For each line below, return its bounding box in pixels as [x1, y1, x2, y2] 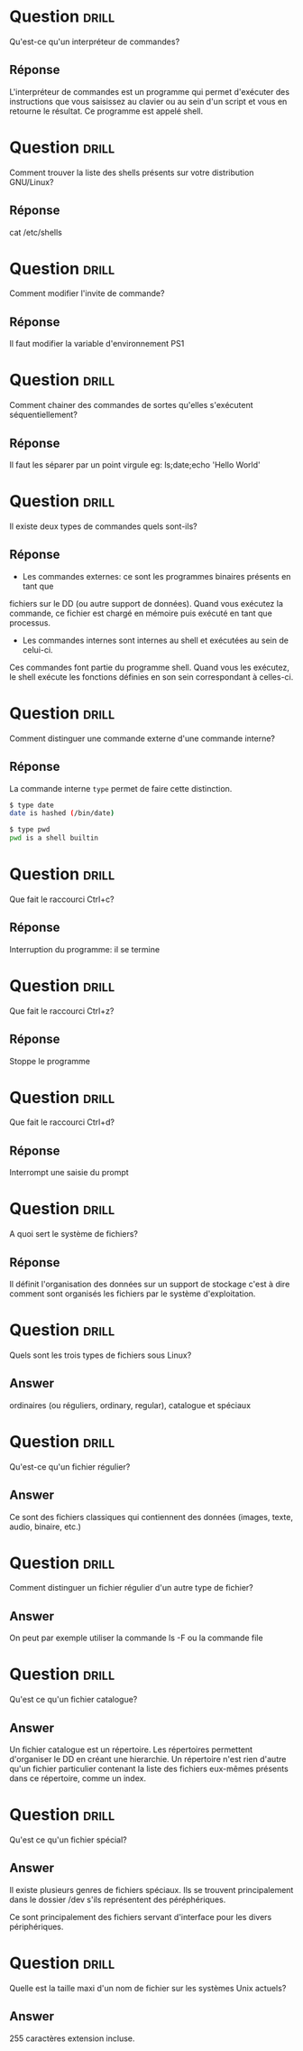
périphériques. [9, 1921, 64, 1932]
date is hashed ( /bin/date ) [9, 809, 115, 818]
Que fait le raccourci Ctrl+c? [9, 894, 115, 905]
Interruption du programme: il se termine [9, 943, 161, 954]
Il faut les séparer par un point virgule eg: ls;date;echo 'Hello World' [9, 459, 261, 470]
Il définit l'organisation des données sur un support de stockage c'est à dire [9, 1279, 290, 1289]
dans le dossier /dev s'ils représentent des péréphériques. [9, 1894, 226, 1905]
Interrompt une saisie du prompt [9, 1167, 129, 1178]
